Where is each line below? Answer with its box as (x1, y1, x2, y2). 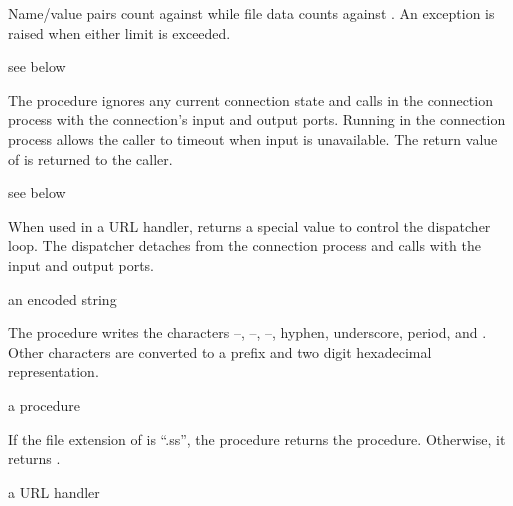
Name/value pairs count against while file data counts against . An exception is (8, 3, 495, 23)
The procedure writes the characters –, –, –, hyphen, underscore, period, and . (8, 322, 487, 343)
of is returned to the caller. (8, 148, 173, 169)
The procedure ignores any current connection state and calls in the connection (8, 89, 493, 110)
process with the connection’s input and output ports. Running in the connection (8, 109, 506, 130)
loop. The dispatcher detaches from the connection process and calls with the (8, 235, 481, 256)
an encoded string (8, 288, 117, 309)
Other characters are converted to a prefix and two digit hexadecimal (8, 341, 432, 362)
